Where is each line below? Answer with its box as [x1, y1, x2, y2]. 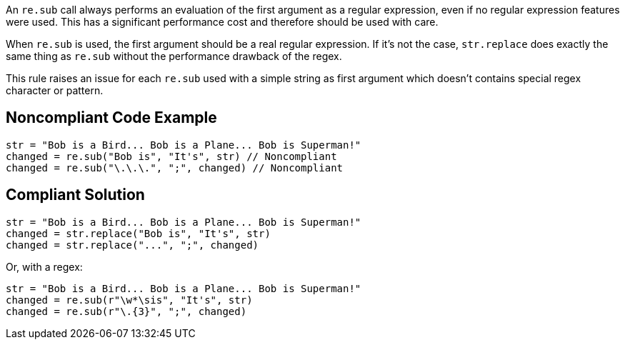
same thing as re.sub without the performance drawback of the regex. [6, 50, 342, 62]
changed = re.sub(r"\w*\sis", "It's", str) [6, 294, 253, 306]
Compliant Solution [6, 186, 145, 204]
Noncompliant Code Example [6, 109, 217, 127]
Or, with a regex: [6, 260, 83, 273]
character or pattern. [6, 84, 104, 96]
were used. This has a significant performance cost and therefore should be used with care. [6, 16, 439, 28]
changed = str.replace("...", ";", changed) [6, 239, 259, 251]
